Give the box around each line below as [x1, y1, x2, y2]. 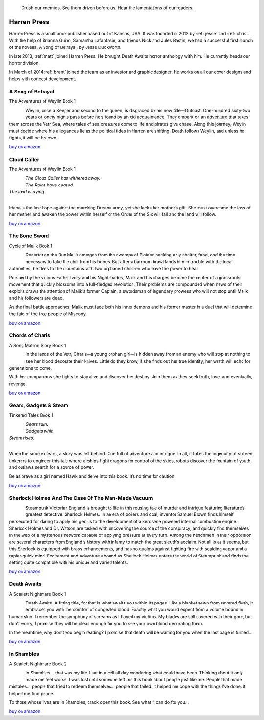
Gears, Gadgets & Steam [9, 402, 68, 409]
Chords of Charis [9, 332, 51, 339]
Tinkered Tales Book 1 [9, 412, 53, 418]
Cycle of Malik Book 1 [9, 243, 52, 249]
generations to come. [9, 365, 52, 371]
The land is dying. [9, 189, 45, 195]
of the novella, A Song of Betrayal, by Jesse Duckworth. [9, 44, 122, 50]
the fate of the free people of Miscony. [9, 311, 87, 317]
